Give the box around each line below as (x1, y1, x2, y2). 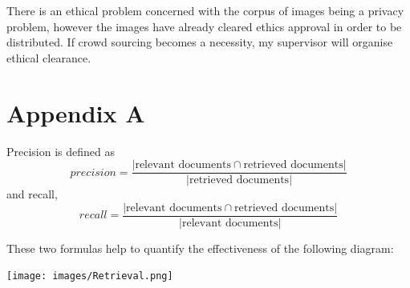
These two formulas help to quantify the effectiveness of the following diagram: (6, 239, 394, 256)
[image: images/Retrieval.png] (6, 270, 173, 282)
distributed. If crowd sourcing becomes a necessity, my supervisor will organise (6, 34, 393, 50)
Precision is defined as (6, 142, 116, 159)
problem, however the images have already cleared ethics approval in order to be (6, 18, 402, 34)
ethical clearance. (6, 49, 91, 66)
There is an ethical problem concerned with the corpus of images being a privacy (6, 2, 404, 18)
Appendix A (6, 96, 145, 129)
